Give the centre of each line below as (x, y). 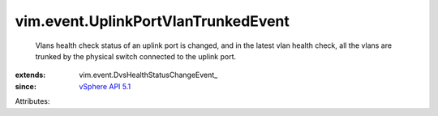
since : (26, 86)
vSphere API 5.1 (105, 86)
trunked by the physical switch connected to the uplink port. (136, 56)
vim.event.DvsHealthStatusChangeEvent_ (148, 75)
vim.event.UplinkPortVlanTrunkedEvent (152, 21)
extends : (30, 75)
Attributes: (32, 101)
